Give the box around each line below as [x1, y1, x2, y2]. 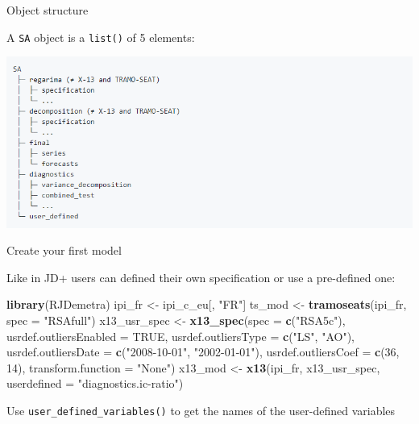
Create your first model [6, 242, 122, 259]
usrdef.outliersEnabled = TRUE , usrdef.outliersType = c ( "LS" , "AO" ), [6, 327, 355, 344]
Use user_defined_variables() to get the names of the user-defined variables [6, 401, 396, 418]
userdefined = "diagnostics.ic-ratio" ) [6, 375, 184, 392]
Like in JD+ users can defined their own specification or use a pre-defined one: [6, 268, 396, 285]
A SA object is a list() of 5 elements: [6, 28, 195, 45]
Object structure [6, 2, 89, 18]
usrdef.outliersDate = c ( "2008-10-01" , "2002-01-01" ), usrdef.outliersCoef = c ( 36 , [6, 343, 400, 360]
